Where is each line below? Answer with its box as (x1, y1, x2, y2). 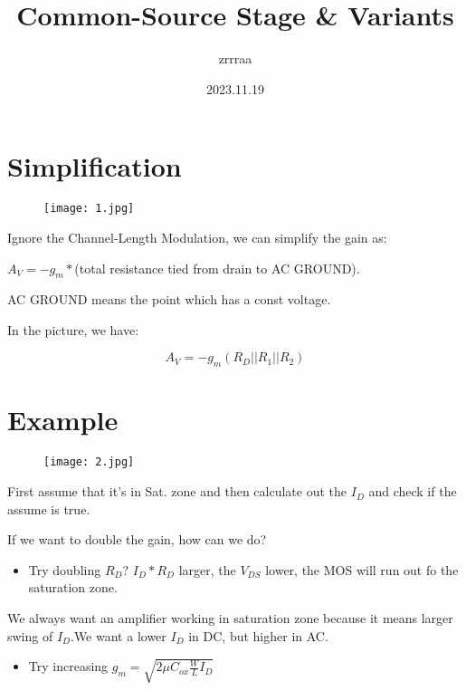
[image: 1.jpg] (43, 202, 135, 216)
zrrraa (218, 49, 252, 68)
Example (7, 401, 119, 438)
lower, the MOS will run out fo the (265, 560, 459, 579)
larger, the (178, 560, 236, 579)
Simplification (7, 148, 182, 185)
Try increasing (28, 657, 109, 676)
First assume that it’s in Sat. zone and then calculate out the (7, 482, 347, 501)
